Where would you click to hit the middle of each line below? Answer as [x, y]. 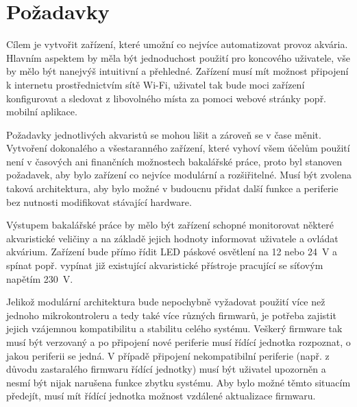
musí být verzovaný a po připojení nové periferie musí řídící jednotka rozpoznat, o [178, 342]
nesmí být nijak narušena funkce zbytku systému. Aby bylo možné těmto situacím [178, 382]
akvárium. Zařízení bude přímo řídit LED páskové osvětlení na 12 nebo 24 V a [172, 252]
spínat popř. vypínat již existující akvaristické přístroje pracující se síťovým [165, 265]
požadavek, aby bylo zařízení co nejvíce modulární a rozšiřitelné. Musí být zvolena [179, 175]
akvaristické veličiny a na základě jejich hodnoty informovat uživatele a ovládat [172, 238]
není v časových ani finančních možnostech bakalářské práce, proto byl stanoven [174, 161]
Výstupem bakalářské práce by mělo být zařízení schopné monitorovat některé [170, 225]
